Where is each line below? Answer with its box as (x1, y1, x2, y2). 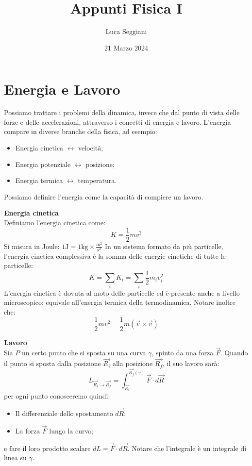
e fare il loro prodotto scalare (4, 443, 91, 453)
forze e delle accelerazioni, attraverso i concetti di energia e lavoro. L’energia (4, 116, 231, 127)
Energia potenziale (15, 159, 71, 169)
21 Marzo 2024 (104, 42, 148, 52)
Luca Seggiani (105, 26, 147, 36)
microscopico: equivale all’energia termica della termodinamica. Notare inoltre (4, 297, 236, 307)
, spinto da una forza (151, 348, 214, 358)
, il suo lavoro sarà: (163, 358, 219, 368)
